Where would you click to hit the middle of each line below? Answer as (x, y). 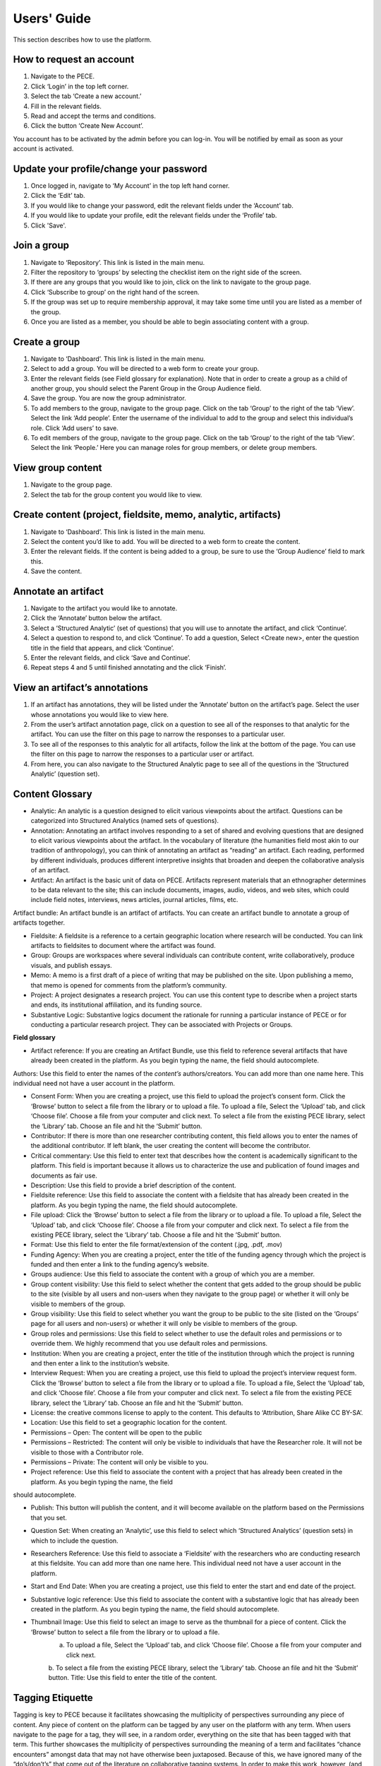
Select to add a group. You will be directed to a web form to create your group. (145, 369)
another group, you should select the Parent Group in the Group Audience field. (146, 388)
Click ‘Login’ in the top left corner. (80, 86)
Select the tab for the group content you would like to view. (116, 494)
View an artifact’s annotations (80, 688)
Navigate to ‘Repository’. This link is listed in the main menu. (118, 262)
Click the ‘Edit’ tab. (58, 196)
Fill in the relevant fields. (66, 106)
